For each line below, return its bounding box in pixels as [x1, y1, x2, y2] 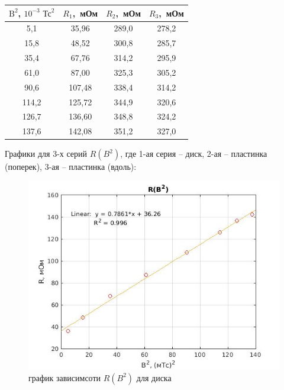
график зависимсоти [28, 371, 101, 383]
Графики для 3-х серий [5, 147, 88, 160]
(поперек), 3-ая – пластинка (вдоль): [5, 160, 137, 173]
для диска [136, 371, 172, 383]
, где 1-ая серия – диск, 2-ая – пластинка [120, 147, 267, 160]
